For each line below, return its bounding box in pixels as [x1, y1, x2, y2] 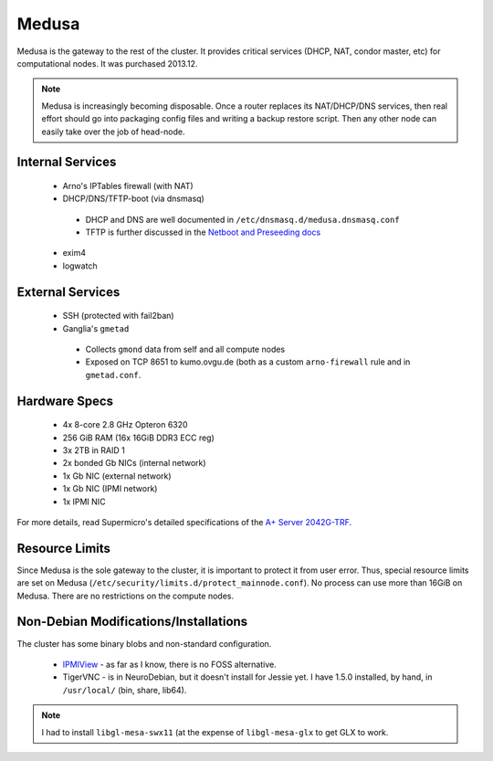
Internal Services [16, 154, 117, 170]
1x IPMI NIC [62, 496, 106, 507]
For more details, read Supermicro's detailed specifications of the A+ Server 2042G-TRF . [16, 516, 351, 527]
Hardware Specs [16, 393, 114, 408]
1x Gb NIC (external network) [62, 470, 173, 481]
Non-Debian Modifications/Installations [16, 614, 248, 629]
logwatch [62, 260, 98, 271]
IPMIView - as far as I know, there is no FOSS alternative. [62, 659, 278, 670]
